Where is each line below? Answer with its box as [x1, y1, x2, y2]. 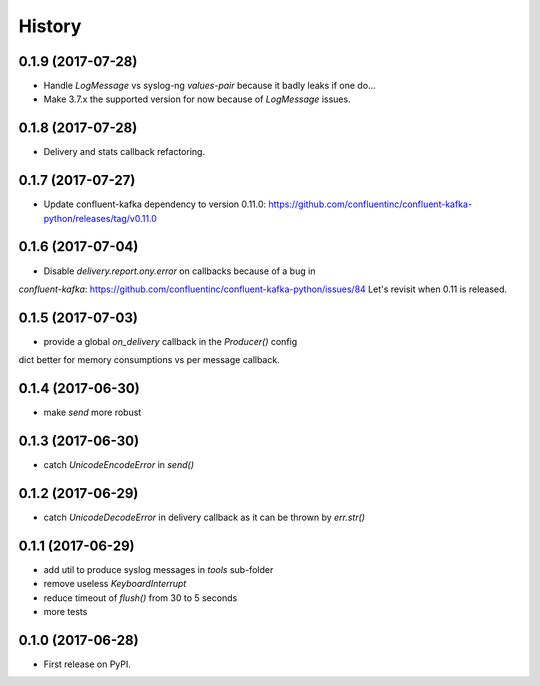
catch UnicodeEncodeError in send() [43, 459, 195, 471]
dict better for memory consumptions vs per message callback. [18, 354, 280, 366]
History [18, 15, 82, 37]
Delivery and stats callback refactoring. [43, 146, 205, 158]
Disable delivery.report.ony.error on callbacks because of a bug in [43, 265, 316, 277]
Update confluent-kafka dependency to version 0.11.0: [43, 198, 267, 210]
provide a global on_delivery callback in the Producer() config [43, 335, 298, 347]
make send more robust [43, 406, 142, 419]
